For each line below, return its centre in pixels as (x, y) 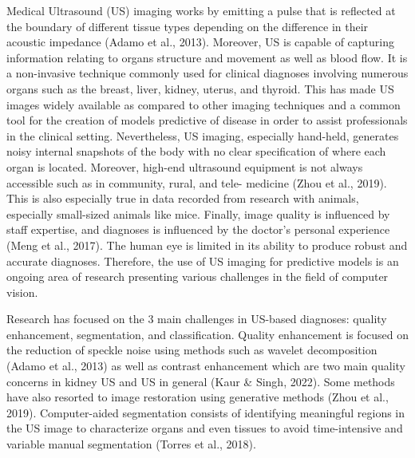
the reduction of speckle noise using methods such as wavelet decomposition (192, 350)
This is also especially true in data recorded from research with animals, (183, 198)
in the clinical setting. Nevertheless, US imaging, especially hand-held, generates (203, 135)
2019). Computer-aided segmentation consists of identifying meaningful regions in (206, 412)
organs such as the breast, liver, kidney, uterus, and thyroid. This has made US (200, 88)
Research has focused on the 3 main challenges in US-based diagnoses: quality (197, 319)
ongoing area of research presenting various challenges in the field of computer (198, 276)
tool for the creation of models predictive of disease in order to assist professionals (207, 120)
